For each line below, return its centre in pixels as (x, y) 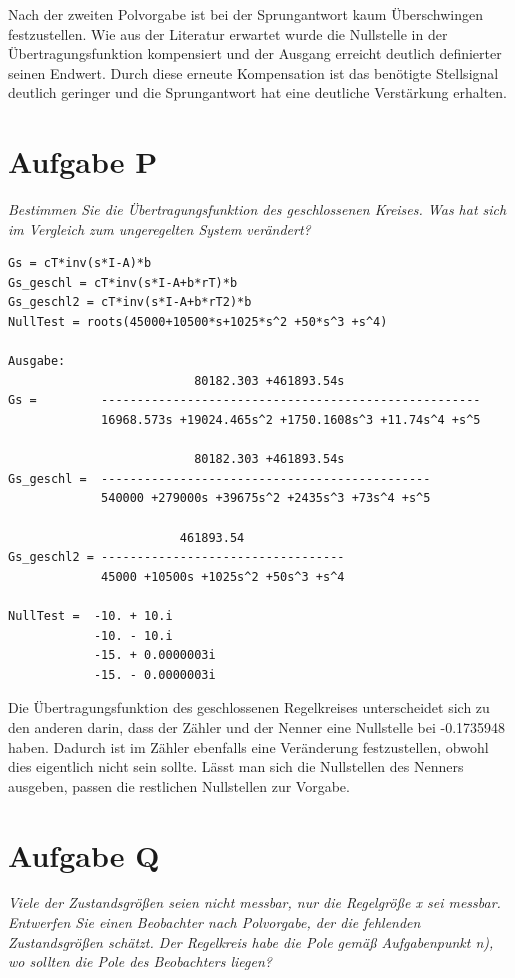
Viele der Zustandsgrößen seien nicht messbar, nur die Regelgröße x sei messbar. (254, 902)
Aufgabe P (83, 161)
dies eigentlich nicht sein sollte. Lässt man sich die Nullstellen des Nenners (236, 766)
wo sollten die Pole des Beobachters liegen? (140, 961)
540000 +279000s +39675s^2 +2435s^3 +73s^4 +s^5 (266, 498)
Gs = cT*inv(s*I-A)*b (80, 263)
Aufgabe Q (84, 854)
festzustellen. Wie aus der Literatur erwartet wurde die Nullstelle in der (228, 33)
